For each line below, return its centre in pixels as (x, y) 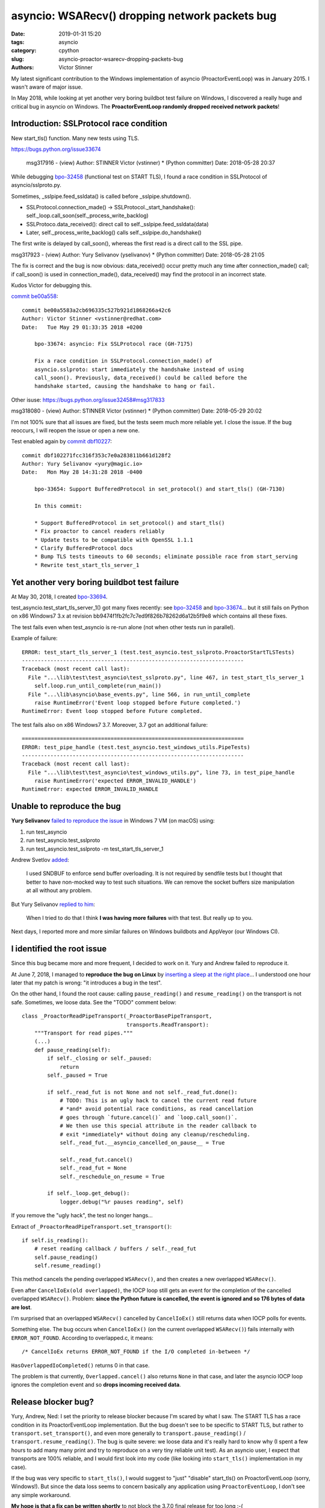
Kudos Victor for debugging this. (51, 285)
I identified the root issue (59, 949)
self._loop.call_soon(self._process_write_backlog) (87, 216)
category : (24, 51)
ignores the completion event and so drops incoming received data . (96, 1385)
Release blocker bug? (53, 1402)
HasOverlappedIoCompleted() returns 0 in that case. (80, 1365)
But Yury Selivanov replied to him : (53, 904)
